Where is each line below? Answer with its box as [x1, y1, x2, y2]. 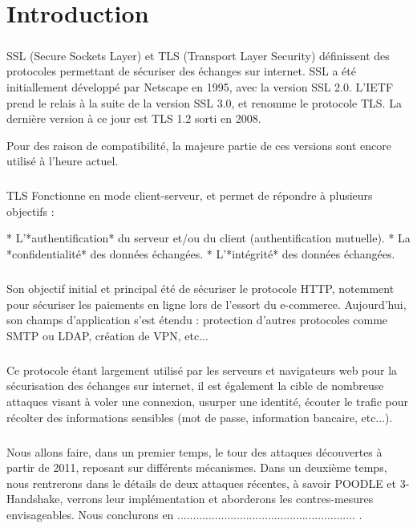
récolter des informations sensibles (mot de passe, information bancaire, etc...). [6, 408, 393, 425]
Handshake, [6, 490, 63, 507]
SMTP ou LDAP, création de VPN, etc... [6, 327, 208, 343]
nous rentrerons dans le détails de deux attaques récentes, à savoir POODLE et [6, 474, 397, 491]
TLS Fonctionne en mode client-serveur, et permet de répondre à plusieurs [6, 187, 373, 204]
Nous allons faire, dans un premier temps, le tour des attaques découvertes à [6, 443, 383, 460]
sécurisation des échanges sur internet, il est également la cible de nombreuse [6, 377, 384, 394]
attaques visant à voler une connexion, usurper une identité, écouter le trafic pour [6, 392, 408, 409]
